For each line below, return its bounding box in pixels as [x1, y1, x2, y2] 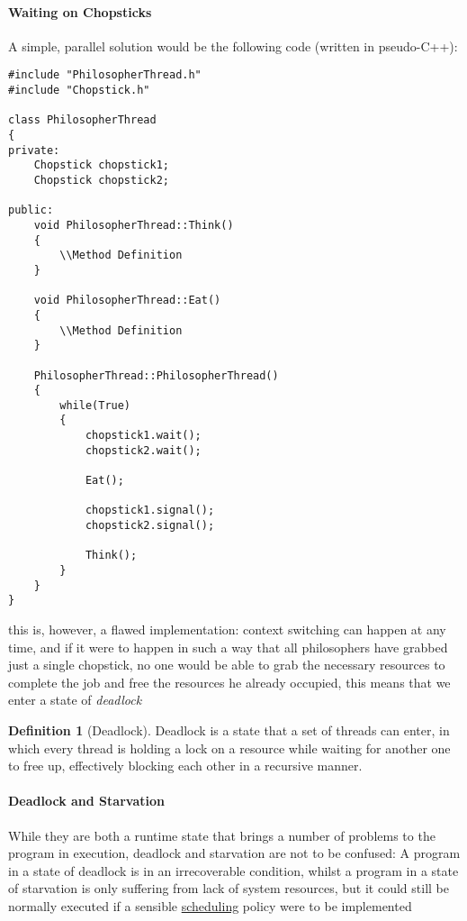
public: [8, 204, 54, 217]
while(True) [59, 398, 131, 412]
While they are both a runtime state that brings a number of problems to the [8, 825, 436, 844]
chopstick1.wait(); [85, 429, 202, 442]
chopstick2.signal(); [85, 519, 215, 533]
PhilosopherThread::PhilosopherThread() [33, 369, 279, 382]
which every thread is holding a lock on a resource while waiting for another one [8, 738, 451, 757]
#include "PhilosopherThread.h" [8, 68, 202, 82]
